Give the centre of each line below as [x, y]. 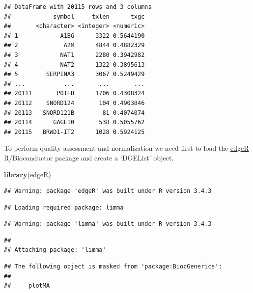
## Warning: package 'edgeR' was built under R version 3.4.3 [108, 191]
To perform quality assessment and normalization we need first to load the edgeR [126, 148]
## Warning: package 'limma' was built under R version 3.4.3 [108, 224]
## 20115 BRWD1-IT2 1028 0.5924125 [74, 132]
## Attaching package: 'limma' [55, 250]
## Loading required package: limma [64, 207]
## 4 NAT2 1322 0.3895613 [74, 65]
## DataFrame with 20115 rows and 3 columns [78, 7]
